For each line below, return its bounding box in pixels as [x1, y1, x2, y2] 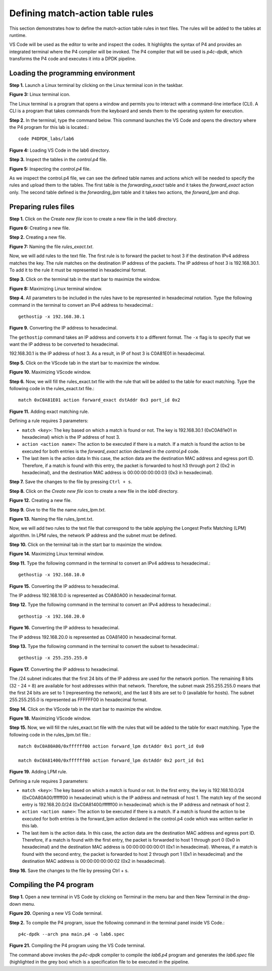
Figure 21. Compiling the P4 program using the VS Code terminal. [9, 943, 146, 949]
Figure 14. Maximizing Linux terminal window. [9, 551, 104, 557]
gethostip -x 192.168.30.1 [18, 313, 85, 319]
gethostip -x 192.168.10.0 [18, 572, 85, 578]
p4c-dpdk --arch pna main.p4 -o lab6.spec [18, 931, 125, 937]
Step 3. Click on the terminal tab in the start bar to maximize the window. [9, 276, 161, 283]
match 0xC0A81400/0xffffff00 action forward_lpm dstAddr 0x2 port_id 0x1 [18, 758, 205, 763]
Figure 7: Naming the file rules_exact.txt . [9, 243, 94, 250]
